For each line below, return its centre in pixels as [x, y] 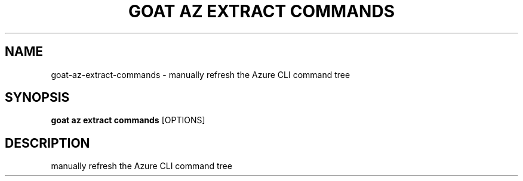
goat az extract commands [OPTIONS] [128, 120]
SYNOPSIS [37, 98]
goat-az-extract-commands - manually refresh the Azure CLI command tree [201, 74]
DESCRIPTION [47, 143]
